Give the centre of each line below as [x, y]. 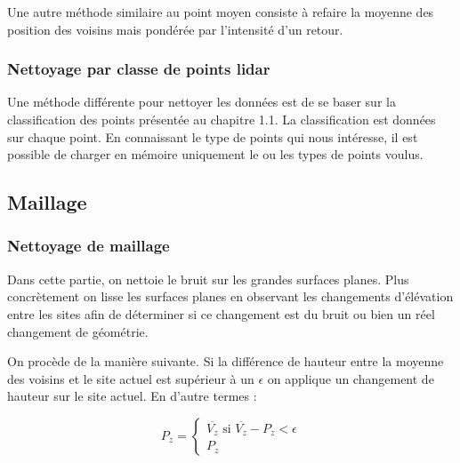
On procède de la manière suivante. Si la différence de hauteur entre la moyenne [226, 361]
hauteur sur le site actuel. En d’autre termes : [132, 396]
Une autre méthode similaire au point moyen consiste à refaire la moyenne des [221, 12]
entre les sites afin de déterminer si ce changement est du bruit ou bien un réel [221, 313]
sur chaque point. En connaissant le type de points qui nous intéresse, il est [213, 136]
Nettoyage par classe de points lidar [139, 69]
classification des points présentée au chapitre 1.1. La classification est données [222, 119]
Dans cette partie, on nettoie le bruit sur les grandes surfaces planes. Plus [208, 279]
